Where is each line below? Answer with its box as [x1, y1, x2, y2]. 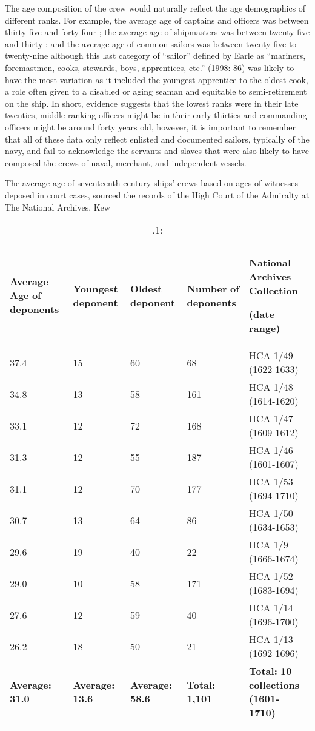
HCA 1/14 [248, 601, 293, 615]
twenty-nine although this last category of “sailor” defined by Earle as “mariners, [5, 49, 306, 62]
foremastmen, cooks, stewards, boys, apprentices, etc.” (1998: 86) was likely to [5, 61, 294, 73]
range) [248, 321, 280, 335]
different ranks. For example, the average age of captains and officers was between [5, 13, 309, 26]
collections [248, 678, 300, 692]
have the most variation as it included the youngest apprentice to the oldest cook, [5, 73, 308, 86]
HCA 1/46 [248, 443, 293, 457]
